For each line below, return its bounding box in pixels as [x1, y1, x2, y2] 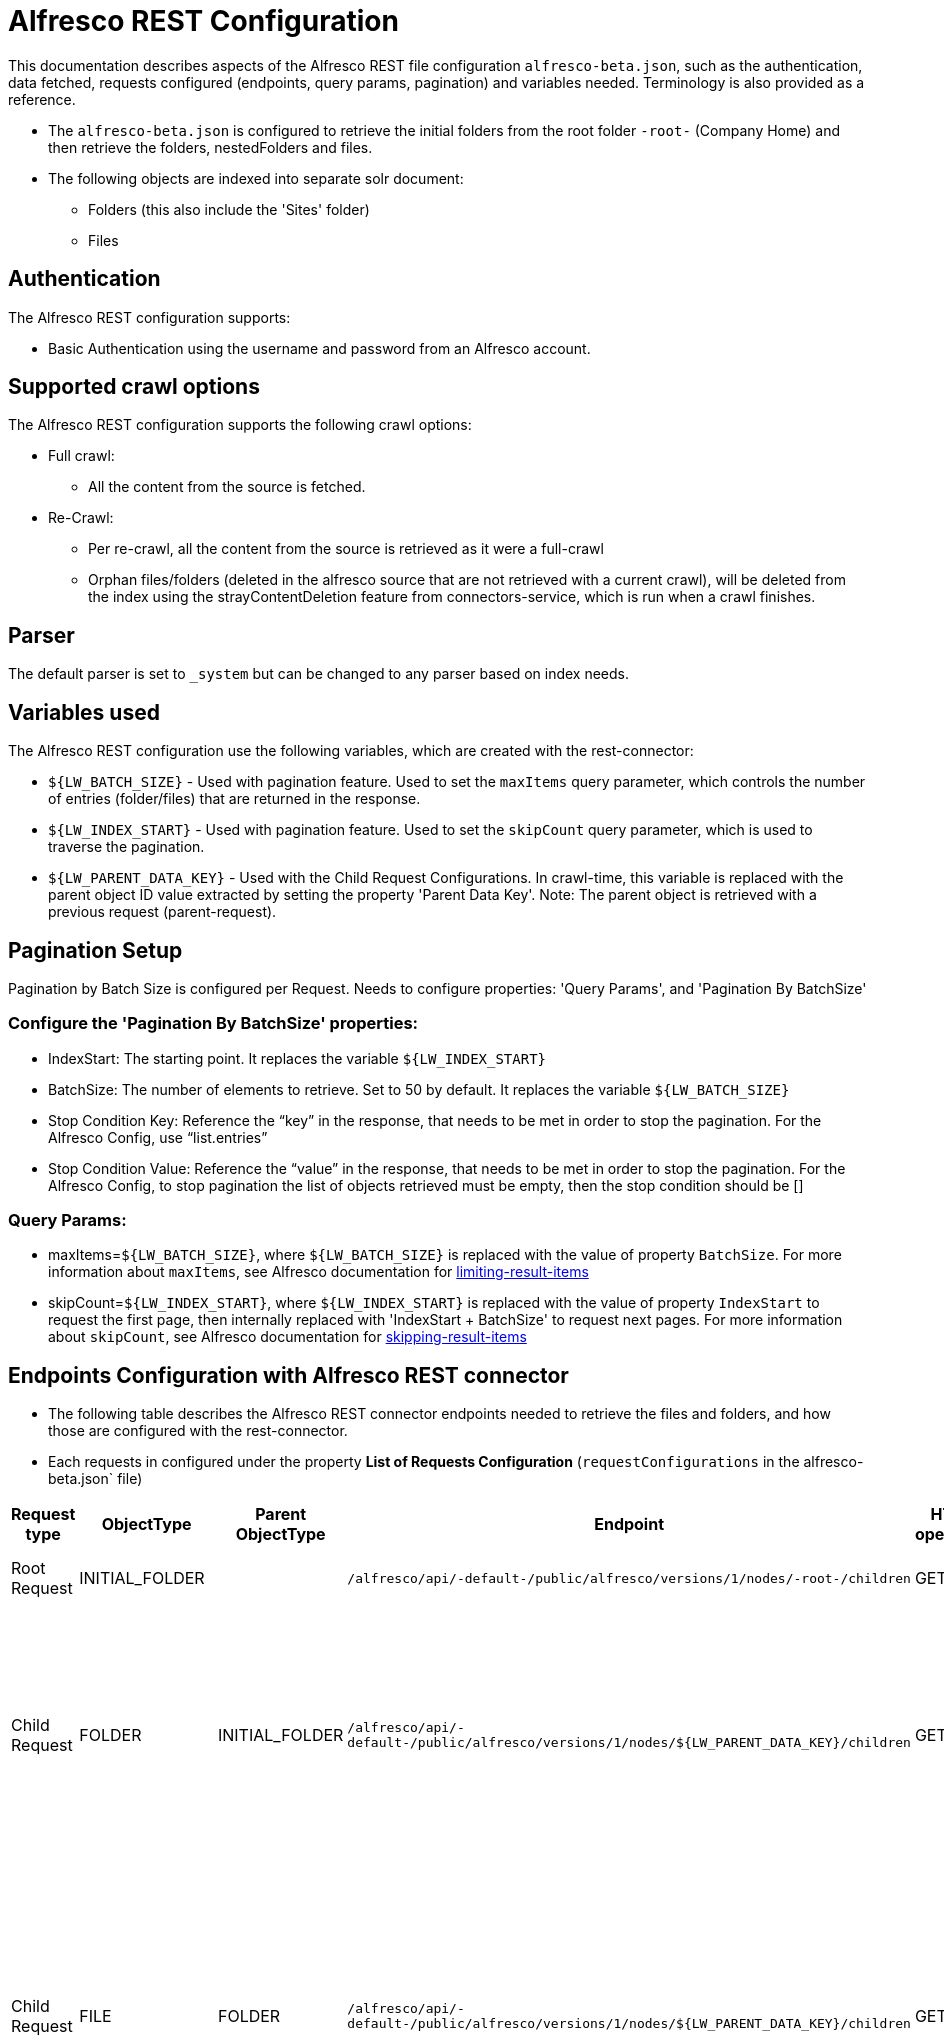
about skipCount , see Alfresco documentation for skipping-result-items [48, 1328, 527, 1346]
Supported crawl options [8, 374, 260, 400]
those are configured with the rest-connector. [48, 1422, 348, 1440]
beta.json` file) [48, 1470, 143, 1488]
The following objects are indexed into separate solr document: [48, 169, 464, 187]
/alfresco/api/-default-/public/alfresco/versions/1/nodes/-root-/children [347, 1570, 911, 1586]
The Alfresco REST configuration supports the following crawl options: [8, 416, 472, 434]
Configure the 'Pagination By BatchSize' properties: [8, 1013, 419, 1034]
